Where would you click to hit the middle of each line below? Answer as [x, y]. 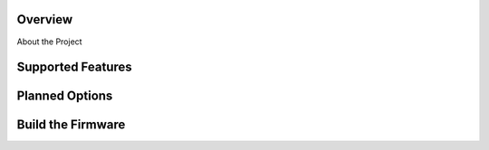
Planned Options [65, 96]
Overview [45, 19]
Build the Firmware [71, 125]
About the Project [49, 42]
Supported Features [75, 67]
